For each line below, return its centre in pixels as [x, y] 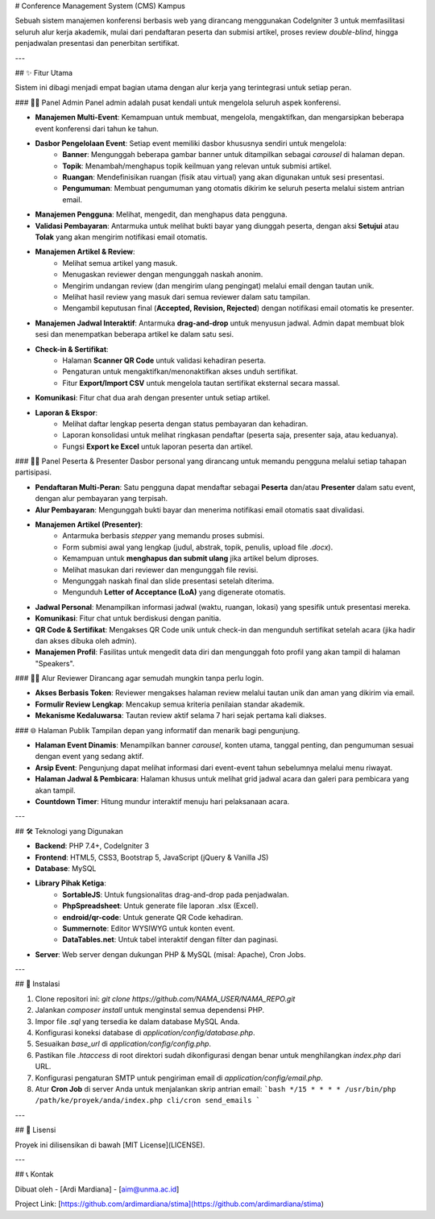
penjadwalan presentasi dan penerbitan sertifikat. [97, 44]
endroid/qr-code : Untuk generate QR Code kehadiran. [153, 917]
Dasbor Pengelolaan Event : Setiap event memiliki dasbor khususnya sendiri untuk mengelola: [191, 143]
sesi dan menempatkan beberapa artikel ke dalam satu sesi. [134, 334]
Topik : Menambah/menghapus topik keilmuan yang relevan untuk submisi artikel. [197, 166]
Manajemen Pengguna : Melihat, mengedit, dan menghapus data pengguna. [161, 214]
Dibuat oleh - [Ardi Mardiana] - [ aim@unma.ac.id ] [97, 1189]
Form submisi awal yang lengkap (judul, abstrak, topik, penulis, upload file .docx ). [198, 547]
